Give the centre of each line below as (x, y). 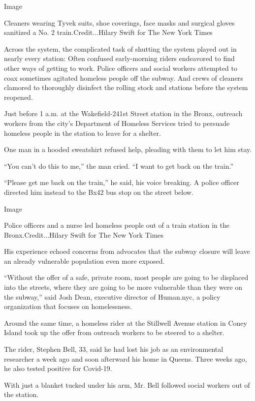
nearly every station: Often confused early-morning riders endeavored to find (119, 58)
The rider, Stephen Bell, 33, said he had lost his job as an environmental (114, 349)
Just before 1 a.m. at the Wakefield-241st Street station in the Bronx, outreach (123, 113)
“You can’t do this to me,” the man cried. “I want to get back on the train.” (119, 166)
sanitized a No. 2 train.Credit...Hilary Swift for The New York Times (108, 32)
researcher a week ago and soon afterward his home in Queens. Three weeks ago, (126, 358)
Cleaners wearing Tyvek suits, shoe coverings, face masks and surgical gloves (119, 22)
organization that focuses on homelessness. (68, 306)
